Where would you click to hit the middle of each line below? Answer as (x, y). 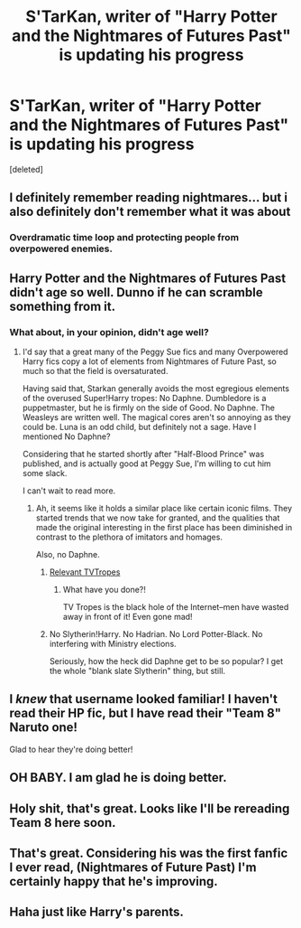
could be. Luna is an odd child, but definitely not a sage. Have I (139, 427)
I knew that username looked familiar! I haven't (143, 699)
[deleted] (26, 169)
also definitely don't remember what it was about (150, 212)
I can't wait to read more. (69, 491)
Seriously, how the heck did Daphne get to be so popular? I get (166, 661)
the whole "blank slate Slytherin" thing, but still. (137, 670)
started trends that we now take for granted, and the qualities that (158, 518)
